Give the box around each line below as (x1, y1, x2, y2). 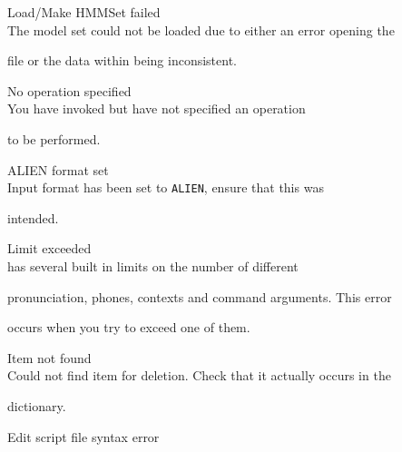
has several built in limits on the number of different (7, 257, 299, 275)
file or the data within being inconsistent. (7, 51, 237, 70)
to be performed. (7, 129, 101, 148)
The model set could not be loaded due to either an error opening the (7, 20, 395, 39)
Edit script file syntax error (7, 427, 160, 446)
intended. (7, 208, 59, 227)
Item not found (7, 348, 92, 367)
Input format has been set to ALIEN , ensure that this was (7, 178, 324, 197)
